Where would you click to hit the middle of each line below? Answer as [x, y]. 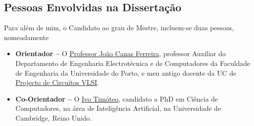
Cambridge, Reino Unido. [53, 117]
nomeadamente [26, 37]
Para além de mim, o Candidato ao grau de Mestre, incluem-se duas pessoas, [119, 28]
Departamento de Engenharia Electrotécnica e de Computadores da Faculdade [133, 63]
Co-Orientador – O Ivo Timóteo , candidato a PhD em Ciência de [117, 98]
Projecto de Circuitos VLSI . [57, 82]
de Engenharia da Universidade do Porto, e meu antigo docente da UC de [126, 73]
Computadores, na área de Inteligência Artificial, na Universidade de [118, 108]
